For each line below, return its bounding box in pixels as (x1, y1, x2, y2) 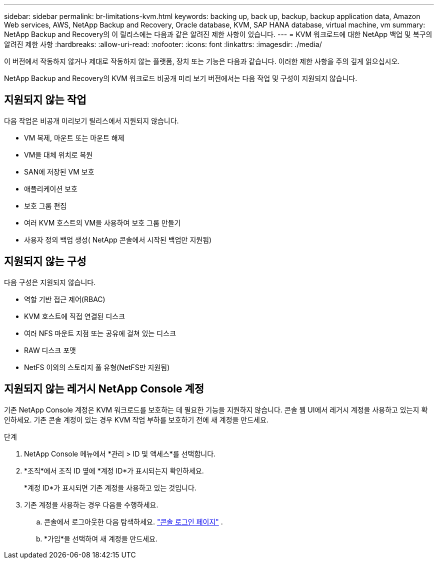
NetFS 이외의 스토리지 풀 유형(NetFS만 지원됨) (24, 362, 170, 371)
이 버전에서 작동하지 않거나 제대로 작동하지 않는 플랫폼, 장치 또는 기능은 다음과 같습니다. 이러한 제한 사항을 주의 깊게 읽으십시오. (4, 57, 400, 65)
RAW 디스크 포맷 (24, 345, 76, 354)
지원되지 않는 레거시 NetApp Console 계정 (4, 382, 204, 395)
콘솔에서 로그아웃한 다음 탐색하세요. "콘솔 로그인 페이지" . (44, 517, 223, 526)
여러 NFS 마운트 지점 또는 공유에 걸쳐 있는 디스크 (24, 328, 176, 337)
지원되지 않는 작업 (4, 93, 86, 106)
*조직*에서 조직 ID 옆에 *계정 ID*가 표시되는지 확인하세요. (24, 466, 204, 475)
